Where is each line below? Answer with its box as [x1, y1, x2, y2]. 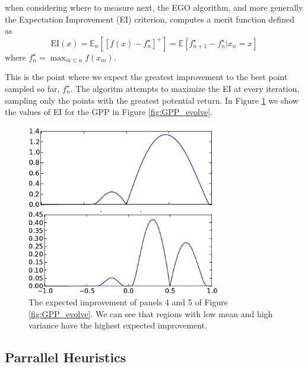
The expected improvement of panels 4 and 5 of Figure [28, 295, 228, 308]
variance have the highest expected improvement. [28, 319, 208, 331]
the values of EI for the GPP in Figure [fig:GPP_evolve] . [5, 106, 213, 118]
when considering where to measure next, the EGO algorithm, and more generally [5, 1, 303, 13]
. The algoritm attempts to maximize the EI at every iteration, [70, 82, 300, 94]
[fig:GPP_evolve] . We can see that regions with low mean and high [28, 307, 273, 320]
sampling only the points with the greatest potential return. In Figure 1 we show [5, 94, 299, 106]
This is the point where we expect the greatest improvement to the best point [5, 71, 288, 83]
